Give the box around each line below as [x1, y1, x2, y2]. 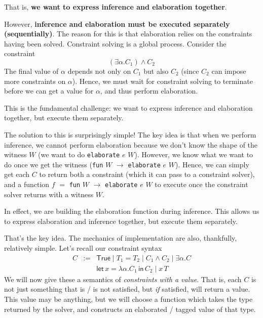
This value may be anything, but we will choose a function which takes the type [4, 293, 253, 304]
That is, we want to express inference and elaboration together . [4, 2, 227, 12]
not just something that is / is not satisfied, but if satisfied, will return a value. [4, 284, 250, 294]
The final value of [4, 65, 59, 76]
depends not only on [67, 65, 131, 76]
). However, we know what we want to [134, 149, 253, 160]
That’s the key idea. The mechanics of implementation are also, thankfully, [4, 233, 237, 243]
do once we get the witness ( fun [4, 159, 103, 169]
